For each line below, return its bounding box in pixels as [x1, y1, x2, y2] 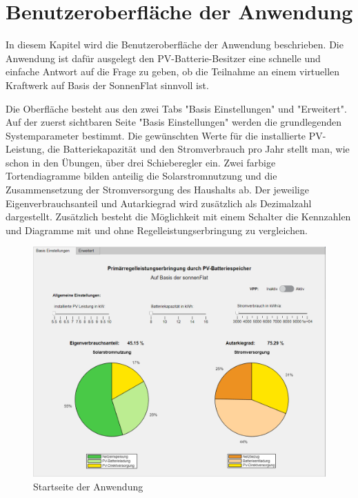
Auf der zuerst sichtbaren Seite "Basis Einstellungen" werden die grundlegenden [6, 115, 342, 129]
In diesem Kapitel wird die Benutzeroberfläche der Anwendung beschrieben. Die [6, 37, 344, 52]
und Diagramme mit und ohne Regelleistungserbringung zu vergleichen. [6, 222, 308, 237]
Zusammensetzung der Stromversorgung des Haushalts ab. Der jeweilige [6, 182, 309, 197]
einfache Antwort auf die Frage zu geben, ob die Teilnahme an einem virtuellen [6, 64, 340, 79]
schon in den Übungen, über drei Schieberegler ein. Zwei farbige [6, 155, 276, 169]
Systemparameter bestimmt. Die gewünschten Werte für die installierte [6, 128, 306, 142]
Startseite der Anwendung [33, 479, 143, 493]
